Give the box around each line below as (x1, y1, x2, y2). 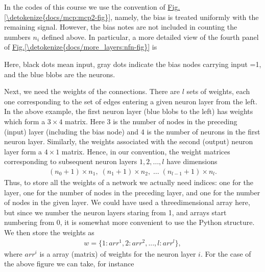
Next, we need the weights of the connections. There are (4, 86, 180, 97)
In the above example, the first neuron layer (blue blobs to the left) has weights (4, 106, 253, 117)
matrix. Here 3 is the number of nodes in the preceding (65, 116, 237, 126)
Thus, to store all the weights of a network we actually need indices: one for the (4, 176, 254, 187)
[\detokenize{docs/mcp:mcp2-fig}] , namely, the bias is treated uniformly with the (4, 11, 259, 22)
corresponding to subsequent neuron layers (4, 156, 137, 167)
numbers (4, 31, 31, 42)
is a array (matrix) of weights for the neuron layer (39, 248, 196, 259)
